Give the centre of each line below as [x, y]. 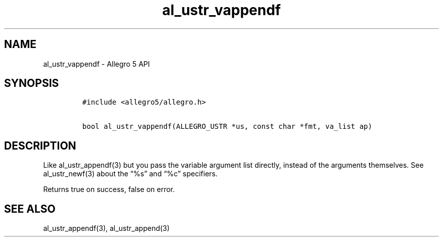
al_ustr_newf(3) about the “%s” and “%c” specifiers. [130, 174]
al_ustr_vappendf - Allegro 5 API [97, 64]
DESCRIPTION [40, 146]
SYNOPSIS [32, 83]
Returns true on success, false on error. [109, 189]
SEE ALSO [30, 209]
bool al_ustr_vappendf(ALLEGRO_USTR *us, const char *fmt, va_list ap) [227, 127]
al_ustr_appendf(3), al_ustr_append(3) [106, 228]
